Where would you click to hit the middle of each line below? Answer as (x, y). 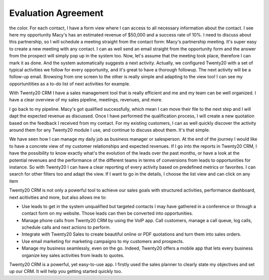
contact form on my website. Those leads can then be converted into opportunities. (107, 213)
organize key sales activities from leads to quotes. (73, 255)
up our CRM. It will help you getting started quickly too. (66, 272)
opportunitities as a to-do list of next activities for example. (70, 84)
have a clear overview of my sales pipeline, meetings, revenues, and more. (86, 100)
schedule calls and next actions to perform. (66, 228)
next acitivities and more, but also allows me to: (58, 197)
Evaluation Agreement (57, 13)
